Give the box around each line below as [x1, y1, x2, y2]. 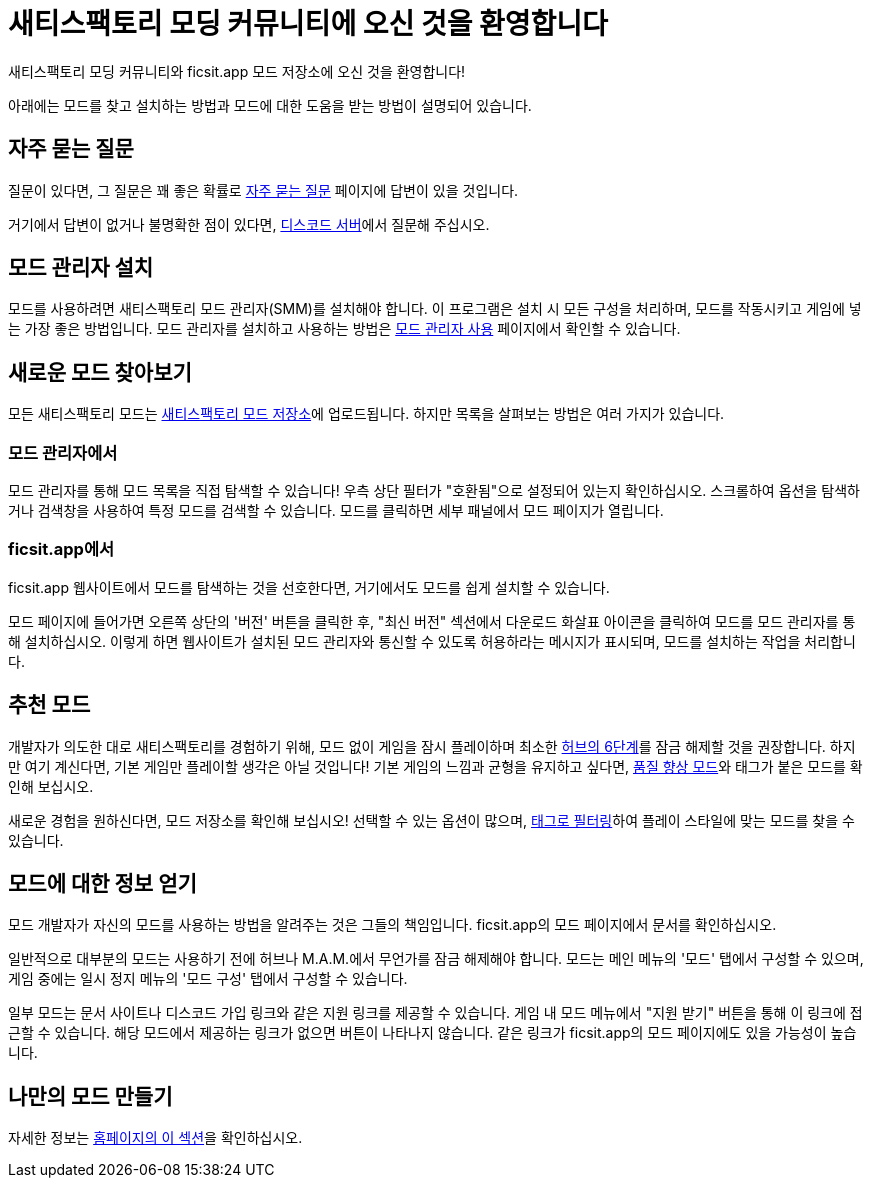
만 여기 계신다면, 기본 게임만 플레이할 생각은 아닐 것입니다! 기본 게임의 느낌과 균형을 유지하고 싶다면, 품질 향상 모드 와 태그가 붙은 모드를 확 [8, 757, 863, 775]
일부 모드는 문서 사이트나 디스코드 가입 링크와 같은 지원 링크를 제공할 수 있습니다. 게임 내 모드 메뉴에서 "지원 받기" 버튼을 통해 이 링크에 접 [8, 1004, 863, 1022]
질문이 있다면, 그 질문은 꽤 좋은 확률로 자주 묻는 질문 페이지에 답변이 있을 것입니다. [8, 181, 519, 199]
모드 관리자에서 [8, 442, 118, 463]
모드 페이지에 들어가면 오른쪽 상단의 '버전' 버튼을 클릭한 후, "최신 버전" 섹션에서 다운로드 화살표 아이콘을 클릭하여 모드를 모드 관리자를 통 [8, 612, 856, 630]
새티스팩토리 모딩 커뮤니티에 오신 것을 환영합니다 [8, 7, 608, 41]
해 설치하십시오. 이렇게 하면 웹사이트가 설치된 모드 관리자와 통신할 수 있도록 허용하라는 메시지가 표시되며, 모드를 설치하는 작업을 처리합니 [8, 632, 856, 650]
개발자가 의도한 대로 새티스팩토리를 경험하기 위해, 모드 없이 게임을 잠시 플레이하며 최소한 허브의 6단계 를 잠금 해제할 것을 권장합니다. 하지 [8, 737, 856, 755]
